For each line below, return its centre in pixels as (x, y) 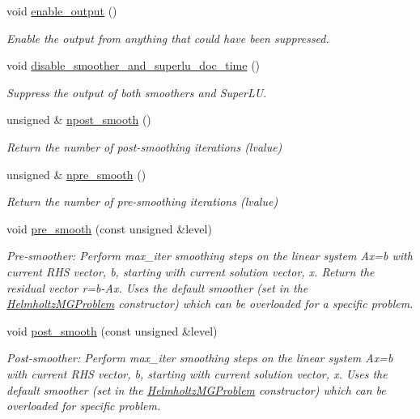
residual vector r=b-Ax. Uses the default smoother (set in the (157, 287)
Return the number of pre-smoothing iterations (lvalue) (142, 201)
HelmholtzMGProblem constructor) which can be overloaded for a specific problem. (210, 304)
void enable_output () (62, 11)
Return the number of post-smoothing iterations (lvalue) (144, 146)
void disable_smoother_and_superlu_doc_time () (134, 65)
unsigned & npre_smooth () (76, 174)
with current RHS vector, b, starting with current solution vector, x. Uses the (197, 373)
